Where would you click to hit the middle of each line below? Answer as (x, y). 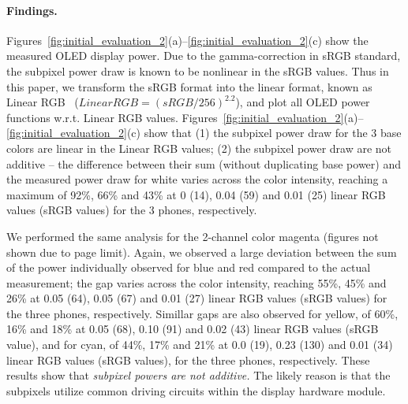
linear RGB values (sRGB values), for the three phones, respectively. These (188, 360)
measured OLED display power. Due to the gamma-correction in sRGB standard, (204, 56)
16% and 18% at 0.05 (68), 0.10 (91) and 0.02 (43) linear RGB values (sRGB (193, 329)
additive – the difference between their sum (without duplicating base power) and (204, 163)
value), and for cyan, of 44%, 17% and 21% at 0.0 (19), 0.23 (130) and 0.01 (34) (200, 345)
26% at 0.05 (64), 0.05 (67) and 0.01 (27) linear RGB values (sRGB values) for (197, 298)
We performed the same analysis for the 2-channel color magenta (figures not (193, 236)
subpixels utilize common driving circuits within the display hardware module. (196, 390)
